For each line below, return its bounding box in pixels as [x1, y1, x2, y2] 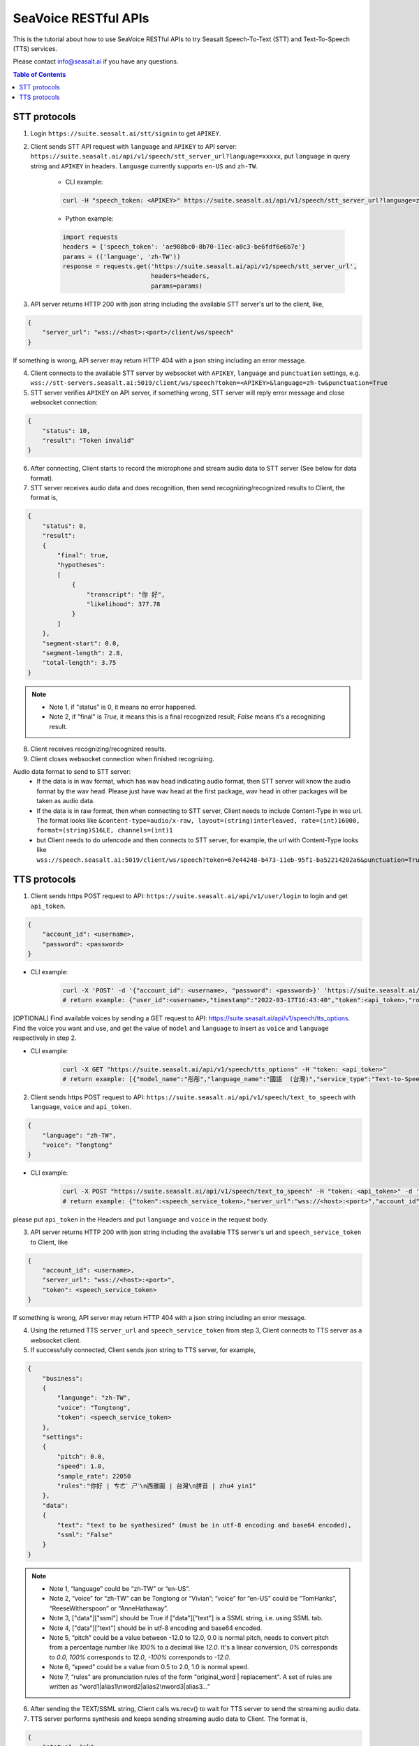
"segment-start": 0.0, [42, 639, 120, 647]
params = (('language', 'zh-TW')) [62, 252, 181, 261]
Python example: [65, 214, 115, 223]
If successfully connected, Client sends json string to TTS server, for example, [30, 1346, 256, 1354]
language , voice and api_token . [30, 1103, 132, 1111]
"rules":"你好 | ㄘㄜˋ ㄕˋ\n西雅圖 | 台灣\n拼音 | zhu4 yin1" [57, 1481, 256, 1490]
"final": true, [57, 552, 110, 559]
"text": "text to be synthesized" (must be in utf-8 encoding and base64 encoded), [57, 1521, 352, 1529]
